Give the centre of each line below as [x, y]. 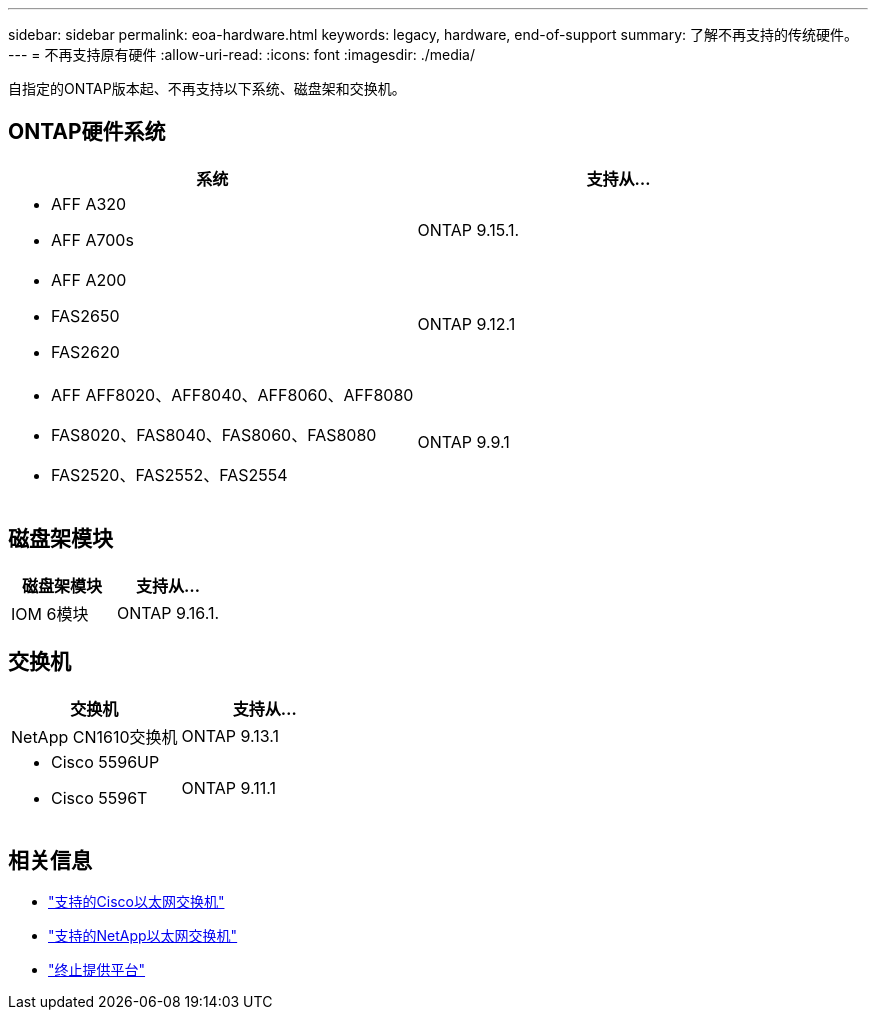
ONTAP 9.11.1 [229, 787]
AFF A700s [92, 239]
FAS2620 [85, 351]
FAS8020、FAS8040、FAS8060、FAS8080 [214, 434]
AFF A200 [89, 279]
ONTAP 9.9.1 [463, 441]
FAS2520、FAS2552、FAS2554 [169, 474]
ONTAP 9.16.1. [168, 612]
